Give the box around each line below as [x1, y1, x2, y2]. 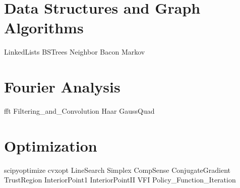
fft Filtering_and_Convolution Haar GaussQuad [4, 106, 155, 116]
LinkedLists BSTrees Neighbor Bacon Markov [4, 46, 145, 57]
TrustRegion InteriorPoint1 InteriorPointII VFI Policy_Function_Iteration [4, 174, 236, 185]
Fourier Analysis [4, 76, 121, 97]
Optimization [4, 135, 97, 156]
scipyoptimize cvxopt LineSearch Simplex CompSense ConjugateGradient [4, 164, 231, 175]
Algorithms [4, 17, 84, 38]
